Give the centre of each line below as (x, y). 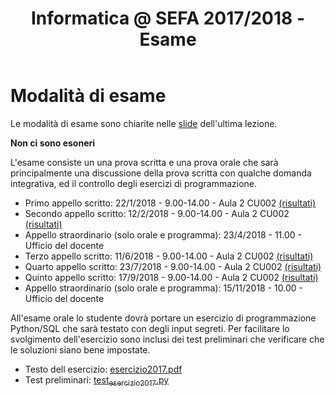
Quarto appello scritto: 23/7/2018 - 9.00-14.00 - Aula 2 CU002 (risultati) (173, 266)
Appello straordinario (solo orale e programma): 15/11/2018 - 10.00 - (163, 288)
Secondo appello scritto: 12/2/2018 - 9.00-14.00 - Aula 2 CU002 (157, 213)
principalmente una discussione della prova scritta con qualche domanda (161, 173)
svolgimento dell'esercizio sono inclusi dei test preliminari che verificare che (167, 339)
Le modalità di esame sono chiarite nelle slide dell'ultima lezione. (144, 123)
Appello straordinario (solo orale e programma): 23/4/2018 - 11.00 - (163, 234)
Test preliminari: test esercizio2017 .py (97, 380)
